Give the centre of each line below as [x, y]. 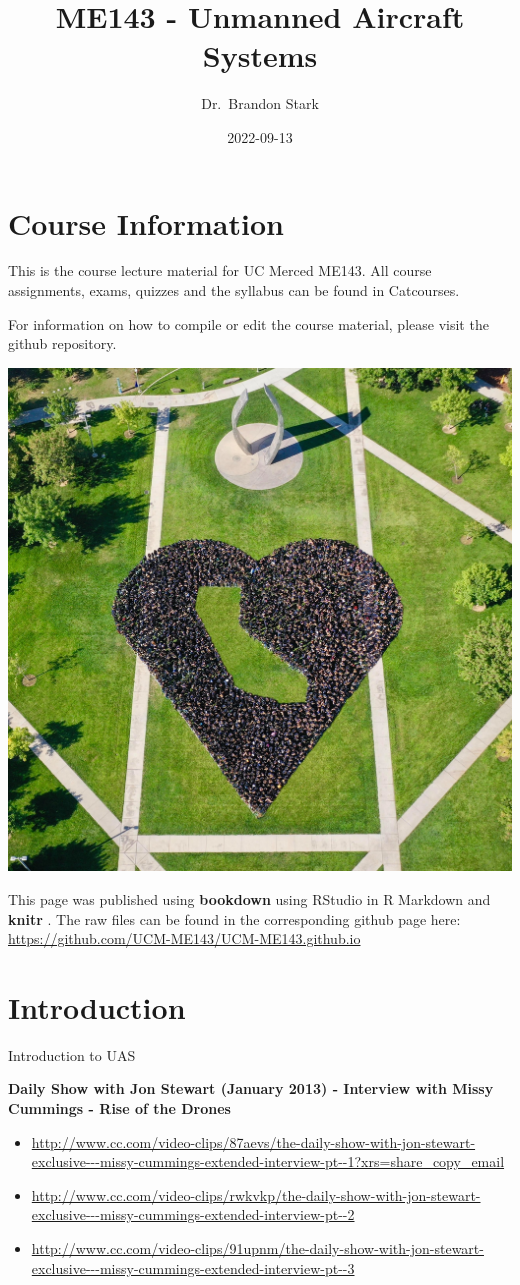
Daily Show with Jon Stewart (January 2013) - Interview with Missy [251, 1088]
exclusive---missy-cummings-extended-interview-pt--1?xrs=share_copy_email [268, 1161]
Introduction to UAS [72, 1054]
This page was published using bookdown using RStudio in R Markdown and [249, 898]
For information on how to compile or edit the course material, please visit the [248, 323]
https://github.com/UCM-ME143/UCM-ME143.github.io [184, 938]
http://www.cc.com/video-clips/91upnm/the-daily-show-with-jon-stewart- [257, 1247]
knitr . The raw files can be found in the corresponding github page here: [234, 918]
